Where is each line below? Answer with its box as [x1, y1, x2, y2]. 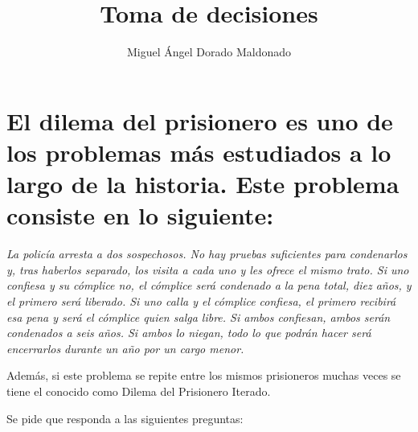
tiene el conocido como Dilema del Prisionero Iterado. [6, 382, 271, 399]
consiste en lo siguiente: [6, 199, 274, 232]
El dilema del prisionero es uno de [6, 104, 393, 137]
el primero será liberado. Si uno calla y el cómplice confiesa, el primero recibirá [6, 293, 396, 309]
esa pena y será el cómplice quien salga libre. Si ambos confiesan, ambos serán [6, 308, 391, 325]
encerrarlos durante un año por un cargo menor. [6, 339, 244, 356]
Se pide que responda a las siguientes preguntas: [6, 409, 244, 426]
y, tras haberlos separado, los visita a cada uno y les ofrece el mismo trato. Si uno [6, 261, 409, 278]
